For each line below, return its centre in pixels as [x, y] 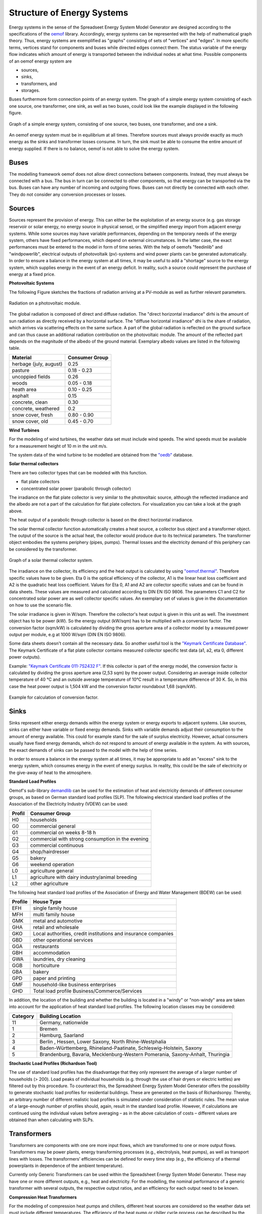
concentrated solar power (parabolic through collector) [76, 489]
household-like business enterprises [75, 985]
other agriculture [49, 883]
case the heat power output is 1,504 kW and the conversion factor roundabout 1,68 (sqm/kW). [103, 686]
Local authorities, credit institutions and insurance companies [103, 934]
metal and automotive [58, 921]
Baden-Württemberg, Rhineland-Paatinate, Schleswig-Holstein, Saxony [121, 1048]
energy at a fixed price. [32, 274]
